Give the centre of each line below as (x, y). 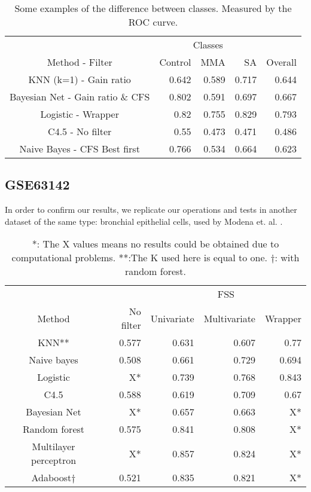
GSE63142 (37, 184)
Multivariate (229, 318)
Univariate (172, 318)
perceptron (54, 460)
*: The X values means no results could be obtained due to (155, 244)
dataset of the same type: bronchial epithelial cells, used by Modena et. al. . (144, 221)
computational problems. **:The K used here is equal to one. (140, 258)
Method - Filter (80, 62)
